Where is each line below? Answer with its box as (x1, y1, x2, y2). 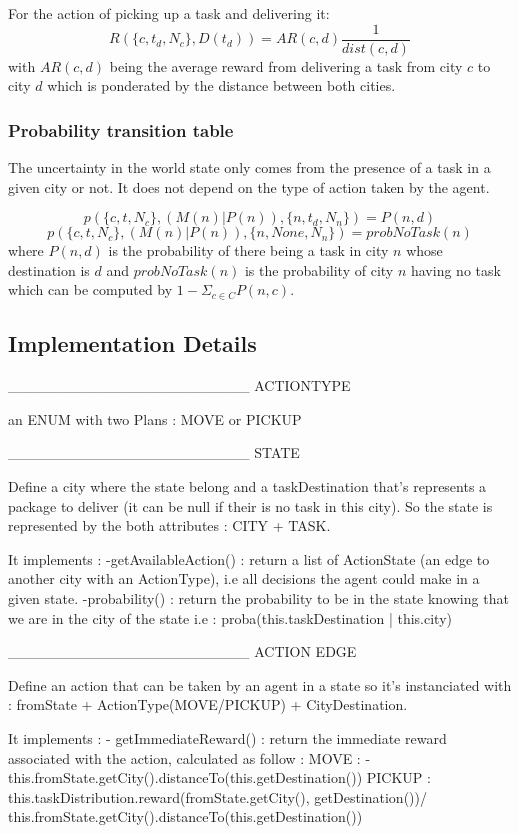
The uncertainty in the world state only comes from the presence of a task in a (8, 157, 491, 178)
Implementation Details (8, 328, 257, 359)
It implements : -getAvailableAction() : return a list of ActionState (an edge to (8, 548, 490, 569)
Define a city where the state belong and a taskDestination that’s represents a (8, 476, 487, 497)
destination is (8, 259, 90, 280)
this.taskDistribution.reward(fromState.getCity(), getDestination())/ (8, 786, 427, 807)
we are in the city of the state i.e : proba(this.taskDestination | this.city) (8, 607, 452, 628)
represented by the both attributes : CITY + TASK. (8, 515, 331, 536)
